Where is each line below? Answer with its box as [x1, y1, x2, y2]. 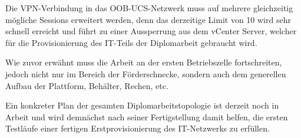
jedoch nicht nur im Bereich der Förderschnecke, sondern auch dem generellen [5, 67, 286, 80]
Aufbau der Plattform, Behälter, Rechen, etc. [5, 79, 168, 91]
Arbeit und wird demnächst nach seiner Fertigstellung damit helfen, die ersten [5, 110, 288, 123]
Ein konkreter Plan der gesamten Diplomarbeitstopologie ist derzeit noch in [5, 99, 279, 111]
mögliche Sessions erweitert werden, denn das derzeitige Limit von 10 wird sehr [5, 13, 291, 25]
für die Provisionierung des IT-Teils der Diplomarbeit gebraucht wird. [5, 36, 257, 48]
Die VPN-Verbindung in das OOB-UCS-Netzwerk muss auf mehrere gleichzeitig [5, 2, 293, 14]
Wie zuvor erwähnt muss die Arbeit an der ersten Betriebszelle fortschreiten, [5, 56, 282, 68]
